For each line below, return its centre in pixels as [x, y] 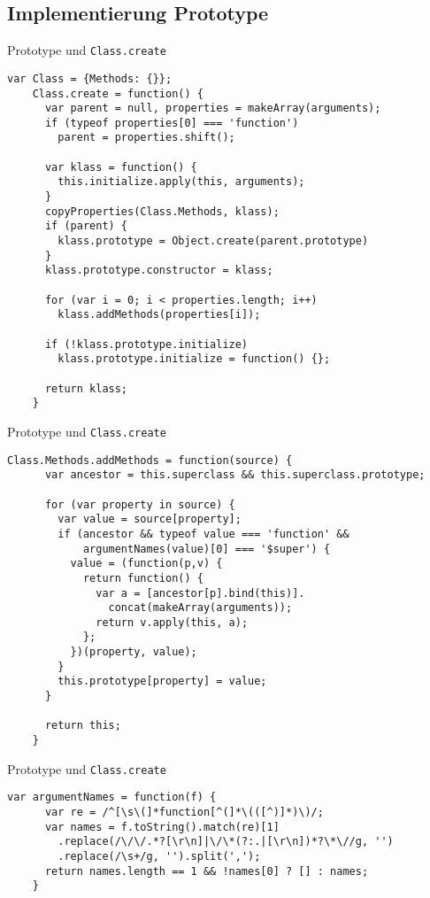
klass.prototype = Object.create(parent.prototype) [213, 241]
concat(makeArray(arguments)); [200, 608]
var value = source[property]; [150, 519]
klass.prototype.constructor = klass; [159, 271]
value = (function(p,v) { [146, 564]
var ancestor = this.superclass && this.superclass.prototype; [235, 475]
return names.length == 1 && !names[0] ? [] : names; [207, 871]
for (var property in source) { [140, 504]
